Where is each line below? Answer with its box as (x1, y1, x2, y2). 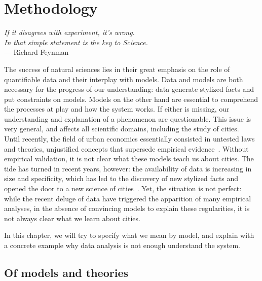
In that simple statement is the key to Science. (4, 37, 148, 47)
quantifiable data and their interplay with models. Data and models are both (4, 74, 243, 84)
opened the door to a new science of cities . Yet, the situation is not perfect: (4, 183, 242, 194)
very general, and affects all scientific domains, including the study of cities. (4, 123, 239, 134)
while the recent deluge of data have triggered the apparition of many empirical (4, 193, 251, 203)
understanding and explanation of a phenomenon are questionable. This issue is (4, 113, 251, 124)
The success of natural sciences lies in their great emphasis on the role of (4, 63, 230, 74)
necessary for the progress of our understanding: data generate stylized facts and (4, 84, 254, 94)
